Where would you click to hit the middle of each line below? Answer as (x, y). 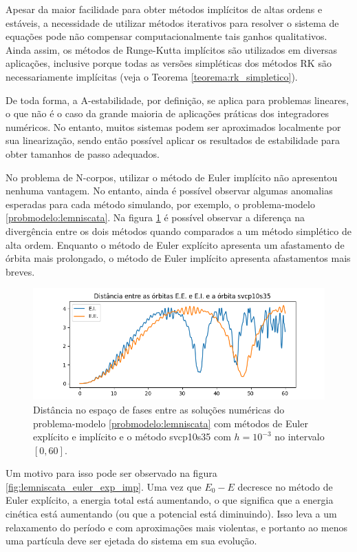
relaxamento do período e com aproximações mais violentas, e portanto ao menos (177, 527)
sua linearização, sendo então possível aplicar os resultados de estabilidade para (173, 140)
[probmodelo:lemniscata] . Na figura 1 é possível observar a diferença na (155, 217)
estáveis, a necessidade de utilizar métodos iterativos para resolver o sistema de (172, 22)
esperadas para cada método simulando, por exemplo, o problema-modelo (160, 204)
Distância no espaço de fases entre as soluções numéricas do (159, 409)
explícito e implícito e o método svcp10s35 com (132, 437)
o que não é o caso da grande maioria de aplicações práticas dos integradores (167, 113)
